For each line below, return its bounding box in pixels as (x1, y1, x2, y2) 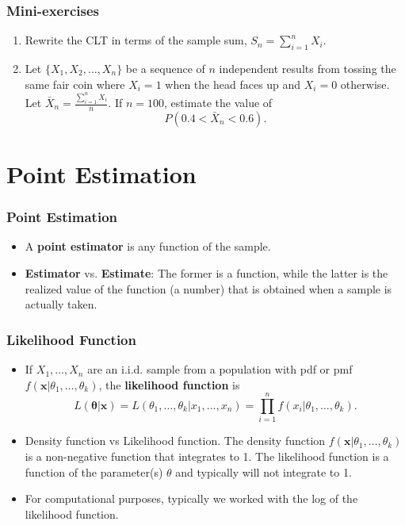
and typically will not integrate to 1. (175, 463, 352, 480)
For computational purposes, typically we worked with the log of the (25, 490, 358, 507)
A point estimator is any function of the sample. (25, 238, 271, 255)
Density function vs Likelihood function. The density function (25, 432, 326, 449)
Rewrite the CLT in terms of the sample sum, (25, 32, 247, 48)
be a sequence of (125, 60, 205, 77)
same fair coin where (25, 75, 125, 92)
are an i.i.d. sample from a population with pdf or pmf (87, 361, 353, 377)
